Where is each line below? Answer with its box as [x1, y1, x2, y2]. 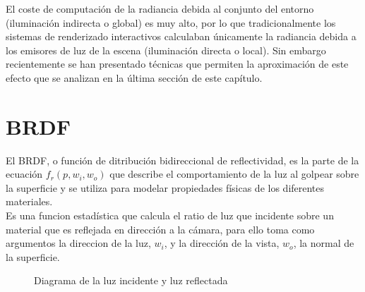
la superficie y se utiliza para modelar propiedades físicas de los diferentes [6, 180, 325, 195]
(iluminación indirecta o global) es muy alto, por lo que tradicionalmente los [6, 15, 336, 30]
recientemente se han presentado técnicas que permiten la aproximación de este [6, 56, 349, 71]
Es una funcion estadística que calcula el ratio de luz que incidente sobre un [6, 208, 334, 223]
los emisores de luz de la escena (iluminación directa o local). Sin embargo [6, 42, 326, 57]
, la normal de [293, 236, 354, 250]
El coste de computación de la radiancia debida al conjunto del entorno [6, 1, 314, 16]
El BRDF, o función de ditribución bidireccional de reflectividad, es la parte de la [6, 152, 359, 167]
